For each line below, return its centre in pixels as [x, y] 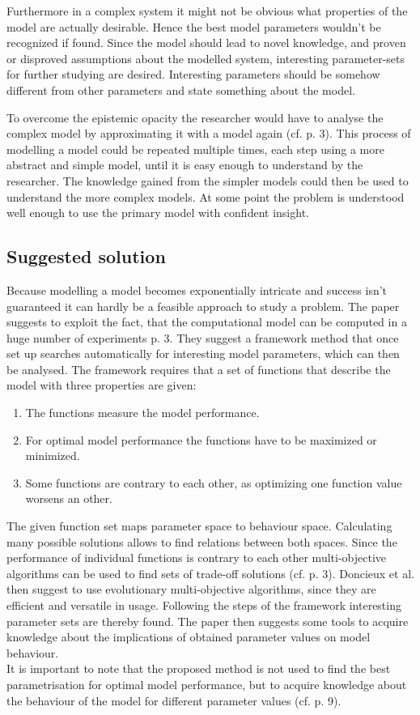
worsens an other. [69, 498]
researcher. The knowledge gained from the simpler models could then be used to [208, 180]
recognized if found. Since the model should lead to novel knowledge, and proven [206, 43]
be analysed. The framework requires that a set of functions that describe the [199, 369]
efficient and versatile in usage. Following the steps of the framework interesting [204, 605]
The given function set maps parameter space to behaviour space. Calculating [199, 526]
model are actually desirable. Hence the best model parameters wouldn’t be [194, 26]
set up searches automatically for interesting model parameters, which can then [203, 353]
